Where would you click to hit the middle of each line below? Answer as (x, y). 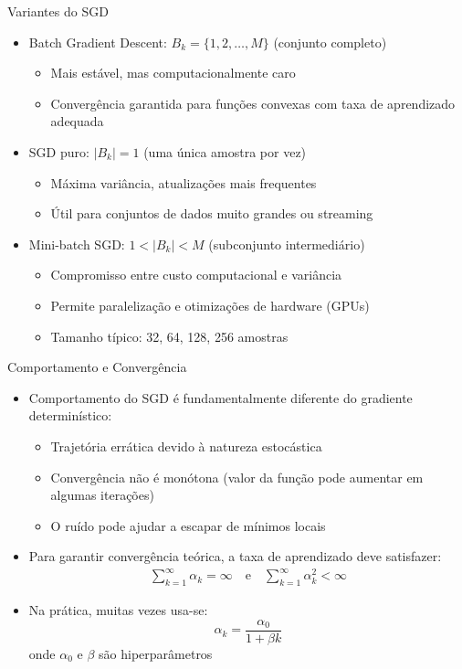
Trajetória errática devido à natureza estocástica (186, 446)
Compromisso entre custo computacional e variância (196, 275)
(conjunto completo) (330, 42)
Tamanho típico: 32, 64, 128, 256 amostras (169, 336)
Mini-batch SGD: (77, 244)
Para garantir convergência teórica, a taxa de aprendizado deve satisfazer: (235, 556)
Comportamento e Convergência (97, 367)
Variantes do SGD (58, 11)
